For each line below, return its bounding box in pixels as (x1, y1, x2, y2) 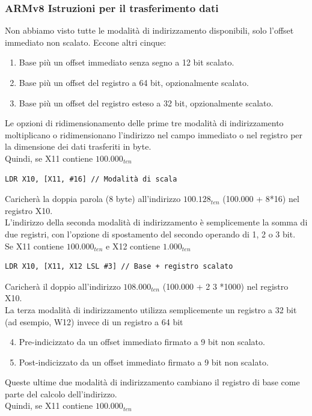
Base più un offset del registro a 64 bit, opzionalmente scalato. (19, 76, 249, 88)
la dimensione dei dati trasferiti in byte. (5, 140, 151, 153)
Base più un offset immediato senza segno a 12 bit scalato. (19, 56, 234, 69)
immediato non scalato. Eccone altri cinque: (5, 35, 167, 48)
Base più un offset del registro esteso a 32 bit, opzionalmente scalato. (19, 96, 274, 109)
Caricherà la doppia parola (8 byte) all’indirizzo (5, 192, 181, 205)
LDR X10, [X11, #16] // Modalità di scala (5, 174, 177, 183)
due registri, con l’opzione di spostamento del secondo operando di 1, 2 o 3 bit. (5, 227, 296, 240)
